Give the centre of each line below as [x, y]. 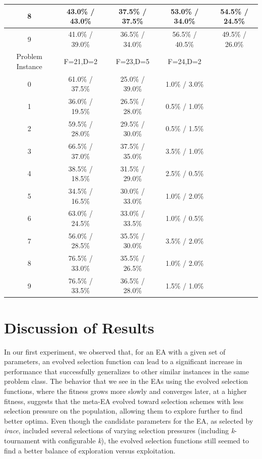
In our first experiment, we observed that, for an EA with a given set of [115, 351]
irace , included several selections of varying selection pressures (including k [119, 431]
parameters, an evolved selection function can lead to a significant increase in [123, 361]
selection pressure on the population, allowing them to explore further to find [123, 411]
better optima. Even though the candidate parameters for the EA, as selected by [129, 420]
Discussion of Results [79, 327]
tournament [22, 440]
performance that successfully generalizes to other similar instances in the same [127, 371]
